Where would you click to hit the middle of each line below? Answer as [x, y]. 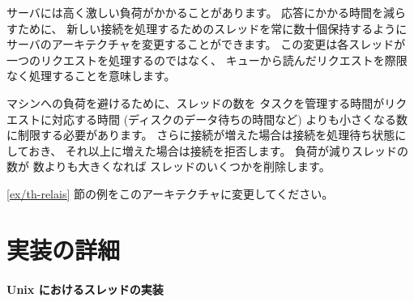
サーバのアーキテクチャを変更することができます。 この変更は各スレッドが [206, 44]
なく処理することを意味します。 [91, 76]
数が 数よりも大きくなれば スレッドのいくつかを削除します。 [169, 166]
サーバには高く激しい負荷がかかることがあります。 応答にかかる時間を [195, 12]
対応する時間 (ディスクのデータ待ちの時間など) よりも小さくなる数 [229, 119]
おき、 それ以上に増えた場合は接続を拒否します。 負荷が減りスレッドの [219, 150]
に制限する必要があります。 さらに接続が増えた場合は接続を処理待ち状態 [201, 135]
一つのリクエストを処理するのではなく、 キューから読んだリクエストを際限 [207, 60]
